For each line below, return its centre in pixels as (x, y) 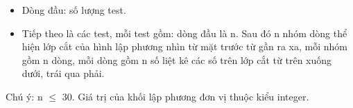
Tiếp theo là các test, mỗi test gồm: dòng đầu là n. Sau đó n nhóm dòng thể (184, 33)
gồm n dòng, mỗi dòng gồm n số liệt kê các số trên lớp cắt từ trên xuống (177, 60)
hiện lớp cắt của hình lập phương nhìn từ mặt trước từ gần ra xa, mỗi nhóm (184, 46)
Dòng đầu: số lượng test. (74, 10)
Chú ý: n (24, 96)
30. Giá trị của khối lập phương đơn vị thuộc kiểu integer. (186, 96)
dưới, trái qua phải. (63, 73)
